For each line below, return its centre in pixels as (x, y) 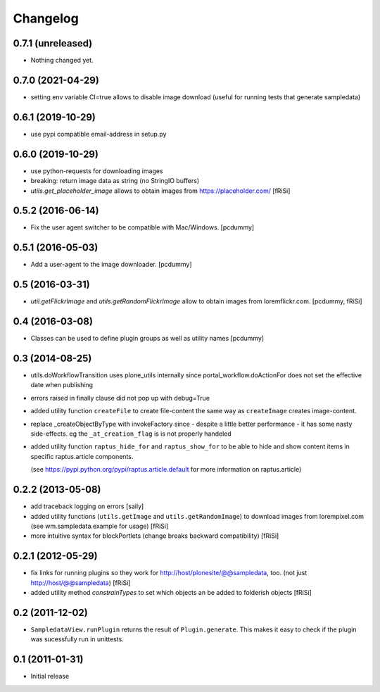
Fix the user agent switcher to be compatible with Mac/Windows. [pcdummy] (142, 227)
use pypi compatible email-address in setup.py (99, 134)
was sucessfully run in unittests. (77, 639)
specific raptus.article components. (82, 456)
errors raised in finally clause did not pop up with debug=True (120, 398)
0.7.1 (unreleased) (53, 43)
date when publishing (62, 385)
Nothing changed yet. (62, 61)
